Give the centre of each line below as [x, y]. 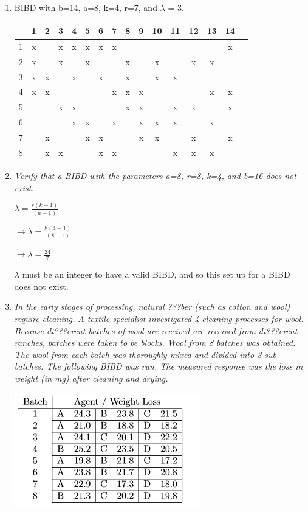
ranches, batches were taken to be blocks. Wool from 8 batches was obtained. [155, 342]
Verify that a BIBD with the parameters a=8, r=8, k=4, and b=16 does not [155, 175]
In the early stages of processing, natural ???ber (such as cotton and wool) [152, 307]
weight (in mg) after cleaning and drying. [91, 378]
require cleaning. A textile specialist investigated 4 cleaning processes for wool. [159, 318]
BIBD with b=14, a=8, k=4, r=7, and [86, 7]
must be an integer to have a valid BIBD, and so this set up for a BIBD [156, 274]
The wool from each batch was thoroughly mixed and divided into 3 [138, 354]
